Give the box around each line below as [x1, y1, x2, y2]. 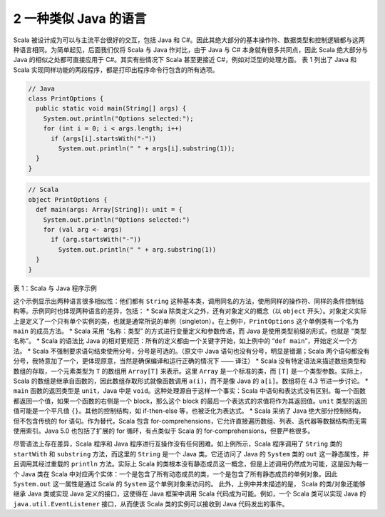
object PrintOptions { [28, 195, 108, 203]
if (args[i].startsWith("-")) [51, 134, 157, 143]
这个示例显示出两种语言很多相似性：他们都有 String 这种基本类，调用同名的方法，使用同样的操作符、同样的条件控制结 [13, 297, 364, 305]
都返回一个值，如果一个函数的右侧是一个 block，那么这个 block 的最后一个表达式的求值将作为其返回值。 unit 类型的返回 [13, 396, 367, 405]
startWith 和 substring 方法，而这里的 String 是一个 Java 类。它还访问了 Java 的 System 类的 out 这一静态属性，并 [13, 449, 369, 458]
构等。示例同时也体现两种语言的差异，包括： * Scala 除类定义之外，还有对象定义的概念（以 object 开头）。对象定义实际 [13, 307, 367, 315]
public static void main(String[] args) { [36, 104, 187, 113]
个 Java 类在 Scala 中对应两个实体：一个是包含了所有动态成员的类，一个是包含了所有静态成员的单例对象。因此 [13, 469, 338, 478]
